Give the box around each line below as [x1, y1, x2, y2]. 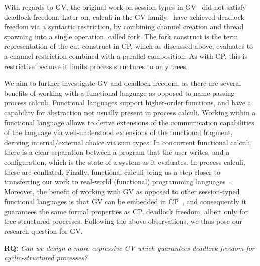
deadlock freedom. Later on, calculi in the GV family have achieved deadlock [4, 11, 244, 22]
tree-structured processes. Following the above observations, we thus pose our [4, 216, 242, 226]
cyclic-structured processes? [4, 252, 88, 263]
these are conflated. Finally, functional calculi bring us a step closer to [4, 166, 220, 177]
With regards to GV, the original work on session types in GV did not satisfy [4, 2, 246, 12]
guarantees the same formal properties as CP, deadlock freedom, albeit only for [4, 206, 248, 216]
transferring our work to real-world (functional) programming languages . [4, 176, 231, 187]
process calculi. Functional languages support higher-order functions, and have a [4, 97, 251, 108]
